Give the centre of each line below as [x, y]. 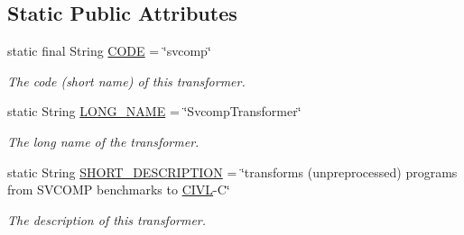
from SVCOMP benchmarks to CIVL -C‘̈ [119, 190]
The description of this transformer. [107, 219]
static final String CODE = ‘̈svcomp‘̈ [109, 51]
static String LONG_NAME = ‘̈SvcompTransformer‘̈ [154, 111]
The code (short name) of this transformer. [126, 81]
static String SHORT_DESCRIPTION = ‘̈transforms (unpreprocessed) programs [232, 172]
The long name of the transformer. [103, 141]
